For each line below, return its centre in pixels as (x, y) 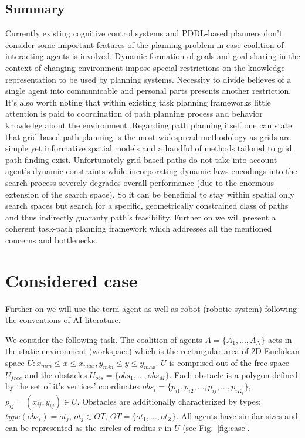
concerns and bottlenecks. (51, 240)
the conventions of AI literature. (63, 320)
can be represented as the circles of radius (80, 428)
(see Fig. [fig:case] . (216, 428)
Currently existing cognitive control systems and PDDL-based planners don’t (144, 33)
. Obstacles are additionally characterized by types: (169, 401)
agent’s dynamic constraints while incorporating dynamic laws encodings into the (151, 171)
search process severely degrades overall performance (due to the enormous (140, 182)
